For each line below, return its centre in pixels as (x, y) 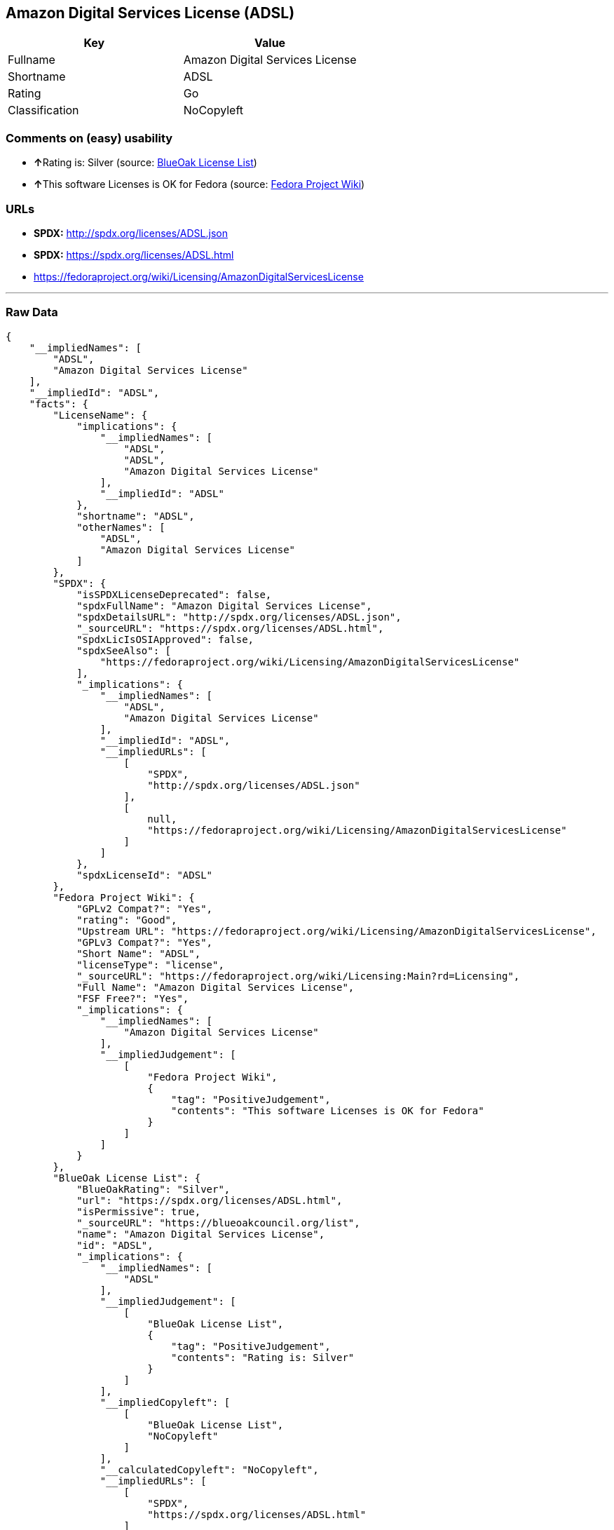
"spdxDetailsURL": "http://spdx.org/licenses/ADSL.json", (239, 617)
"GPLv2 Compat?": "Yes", (145, 908)
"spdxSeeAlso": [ (124, 650)
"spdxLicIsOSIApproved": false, (165, 639)
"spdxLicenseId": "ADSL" (145, 875)
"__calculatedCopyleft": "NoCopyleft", (209, 1469)
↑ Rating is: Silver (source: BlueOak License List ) (145, 163)
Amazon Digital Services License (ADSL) (150, 13)
